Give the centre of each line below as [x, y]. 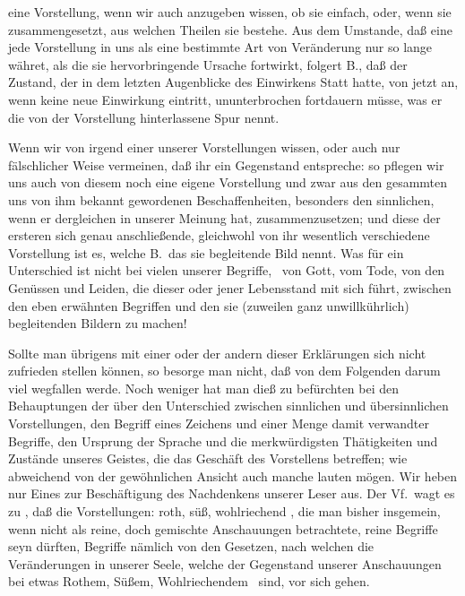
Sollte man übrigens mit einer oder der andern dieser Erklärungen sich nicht [217, 353]
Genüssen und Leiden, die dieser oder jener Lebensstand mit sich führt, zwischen [230, 287]
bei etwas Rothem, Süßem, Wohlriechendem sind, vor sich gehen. [189, 581]
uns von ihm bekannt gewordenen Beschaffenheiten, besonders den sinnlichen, [221, 199]
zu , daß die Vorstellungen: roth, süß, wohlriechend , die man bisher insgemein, [224, 511]
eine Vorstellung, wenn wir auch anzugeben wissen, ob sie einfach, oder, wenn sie [230, 12]
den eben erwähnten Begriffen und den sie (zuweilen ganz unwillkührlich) [209, 305]
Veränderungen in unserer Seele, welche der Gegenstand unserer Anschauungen [225, 563]
